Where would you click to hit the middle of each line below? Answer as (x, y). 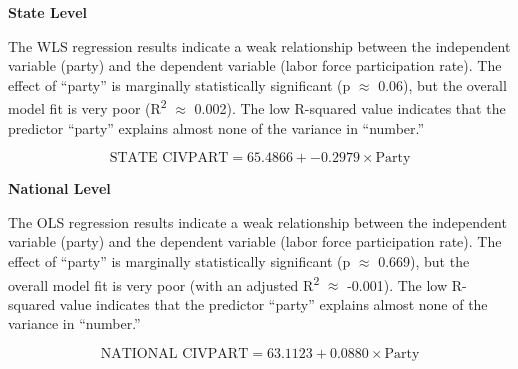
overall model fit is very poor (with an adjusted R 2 (164, 283)
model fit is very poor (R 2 (87, 107)
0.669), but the (424, 261)
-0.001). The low (397, 284)
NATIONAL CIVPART (174, 354)
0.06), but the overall (442, 84)
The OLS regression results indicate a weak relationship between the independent (257, 221)
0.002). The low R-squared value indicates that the (350, 108)
